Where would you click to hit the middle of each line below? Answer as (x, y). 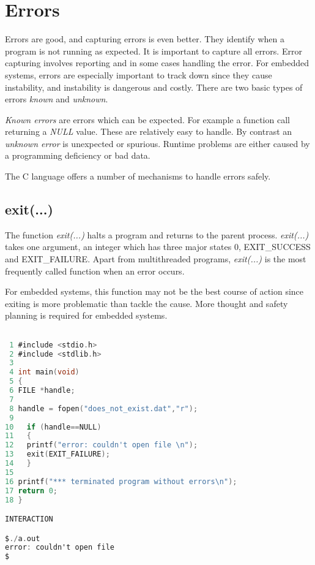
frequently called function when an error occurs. (95, 271)
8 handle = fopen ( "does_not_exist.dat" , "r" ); (104, 408)
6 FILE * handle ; (42, 391)
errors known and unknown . (57, 99)
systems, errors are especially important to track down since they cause (139, 74)
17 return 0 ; (31, 491)
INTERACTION (29, 519)
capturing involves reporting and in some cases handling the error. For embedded (157, 63)
